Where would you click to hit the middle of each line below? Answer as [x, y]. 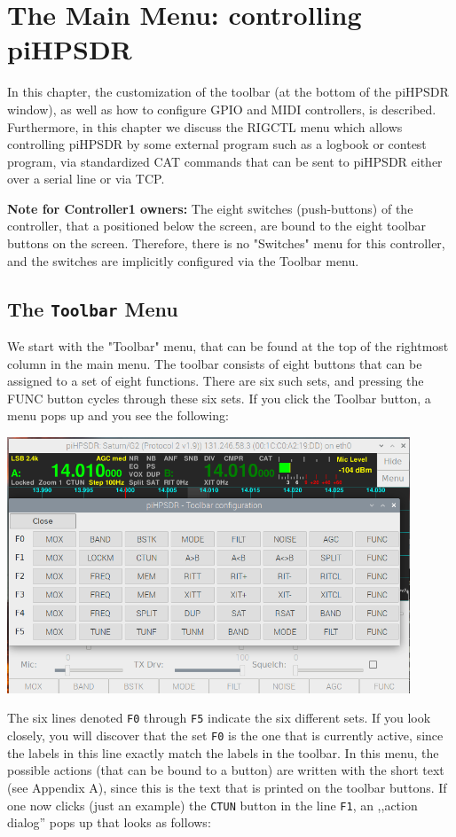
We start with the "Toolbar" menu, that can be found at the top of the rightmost [228, 346]
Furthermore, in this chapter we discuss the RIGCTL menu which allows [205, 126]
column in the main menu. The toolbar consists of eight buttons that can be [215, 363]
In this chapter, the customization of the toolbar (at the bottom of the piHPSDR [228, 92]
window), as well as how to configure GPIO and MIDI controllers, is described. [222, 109]
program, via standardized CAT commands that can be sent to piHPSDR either [225, 161]
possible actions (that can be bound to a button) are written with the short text [226, 770]
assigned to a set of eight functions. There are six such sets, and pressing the [216, 381]
